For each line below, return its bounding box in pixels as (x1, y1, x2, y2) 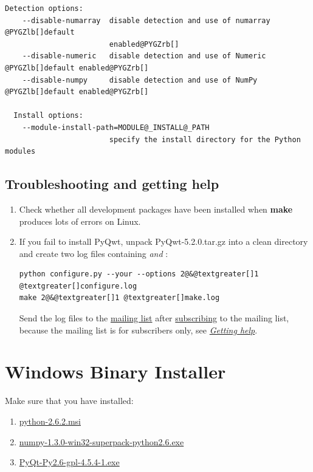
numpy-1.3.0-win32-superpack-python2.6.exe (19, 435, 184, 448)
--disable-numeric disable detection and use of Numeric (22, 52, 266, 61)
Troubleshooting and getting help (5, 174, 219, 193)
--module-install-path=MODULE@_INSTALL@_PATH (22, 123, 210, 132)
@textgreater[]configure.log (19, 281, 137, 290)
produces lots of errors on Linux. (19, 214, 141, 227)
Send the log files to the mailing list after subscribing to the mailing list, (19, 312, 289, 324)
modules (5, 147, 36, 156)
